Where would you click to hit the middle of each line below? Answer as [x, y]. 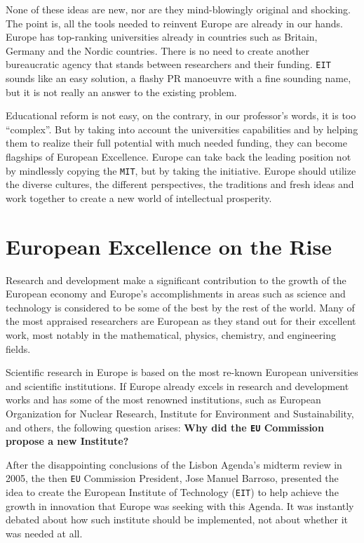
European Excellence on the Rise [169, 246]
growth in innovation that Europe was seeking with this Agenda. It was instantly [180, 505]
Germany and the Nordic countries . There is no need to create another [157, 50]
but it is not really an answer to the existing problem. [121, 92]
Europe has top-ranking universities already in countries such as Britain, [162, 37]
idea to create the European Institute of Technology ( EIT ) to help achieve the [172, 492]
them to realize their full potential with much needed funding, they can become [176, 143]
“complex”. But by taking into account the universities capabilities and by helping [182, 129]
